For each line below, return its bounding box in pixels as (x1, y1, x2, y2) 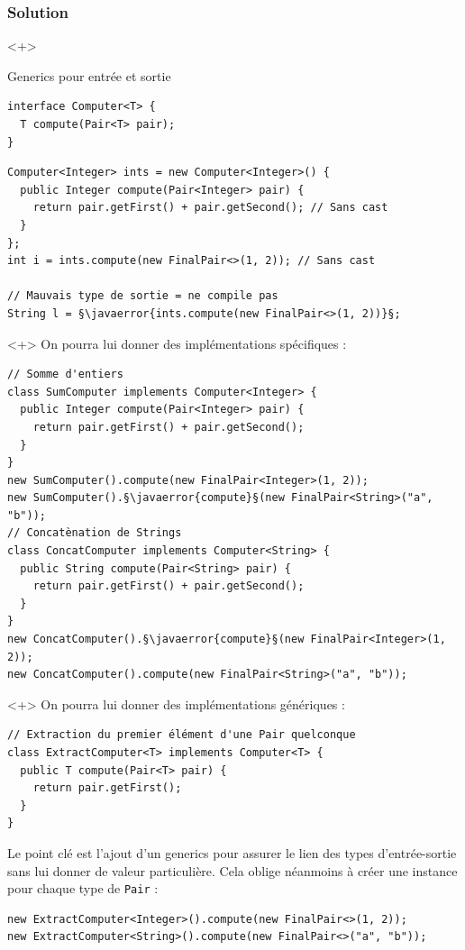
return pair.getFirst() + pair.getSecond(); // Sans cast (32, 201, 388, 215)
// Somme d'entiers (7, 368, 123, 381)
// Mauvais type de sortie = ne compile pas (7, 289, 278, 303)
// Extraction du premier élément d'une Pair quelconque (7, 728, 356, 742)
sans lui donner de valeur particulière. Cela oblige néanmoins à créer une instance (7, 861, 458, 880)
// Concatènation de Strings (7, 526, 182, 540)
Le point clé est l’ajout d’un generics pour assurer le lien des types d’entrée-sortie (7, 843, 457, 862)
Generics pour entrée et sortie (7, 66, 171, 85)
